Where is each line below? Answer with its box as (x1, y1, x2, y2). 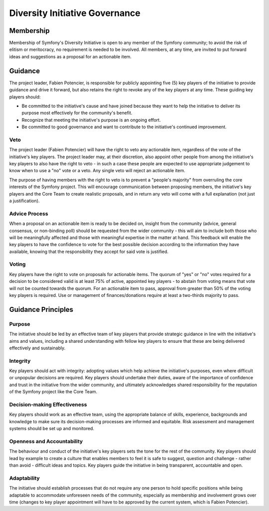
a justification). (9, 198, 40, 204)
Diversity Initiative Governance (9, 7, 140, 18)
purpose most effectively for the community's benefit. (21, 110, 133, 116)
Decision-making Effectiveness (9, 401, 87, 408)
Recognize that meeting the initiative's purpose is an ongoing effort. (21, 117, 161, 123)
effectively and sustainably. (9, 345, 66, 351)
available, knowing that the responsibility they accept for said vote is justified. (9, 249, 169, 255)
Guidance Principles (9, 305, 74, 314)
